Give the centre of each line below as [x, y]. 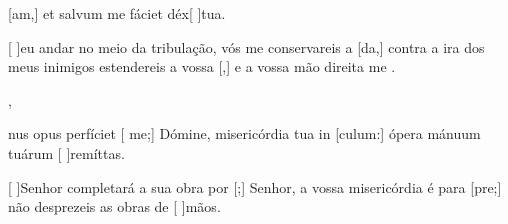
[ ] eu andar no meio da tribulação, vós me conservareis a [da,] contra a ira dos [246, 46]
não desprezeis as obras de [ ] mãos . [114, 206]
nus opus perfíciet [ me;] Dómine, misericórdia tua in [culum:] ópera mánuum [244, 133]
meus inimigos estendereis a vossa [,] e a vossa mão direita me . [202, 66]
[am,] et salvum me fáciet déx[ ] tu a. [117, 13]
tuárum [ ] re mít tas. [66, 152]
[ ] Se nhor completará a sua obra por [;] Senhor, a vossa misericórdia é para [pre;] [255, 186]
